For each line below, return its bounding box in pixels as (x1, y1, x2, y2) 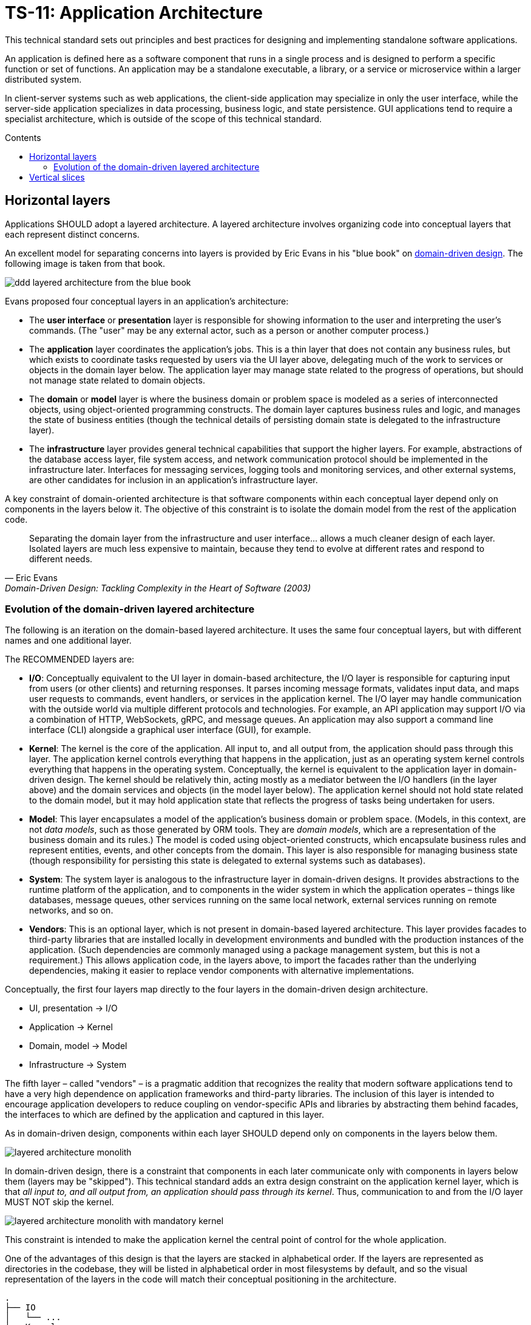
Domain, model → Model (29, 1041, 127, 1051)
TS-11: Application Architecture (5, 2, 263, 23)
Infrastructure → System (29, 1059, 127, 1070)
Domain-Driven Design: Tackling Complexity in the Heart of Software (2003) (5, 582, 311, 593)
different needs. (29, 553, 93, 564)
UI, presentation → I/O (29, 1003, 118, 1014)
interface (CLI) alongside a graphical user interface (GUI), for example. (29, 724, 311, 735)
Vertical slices (29, 171, 85, 182)
